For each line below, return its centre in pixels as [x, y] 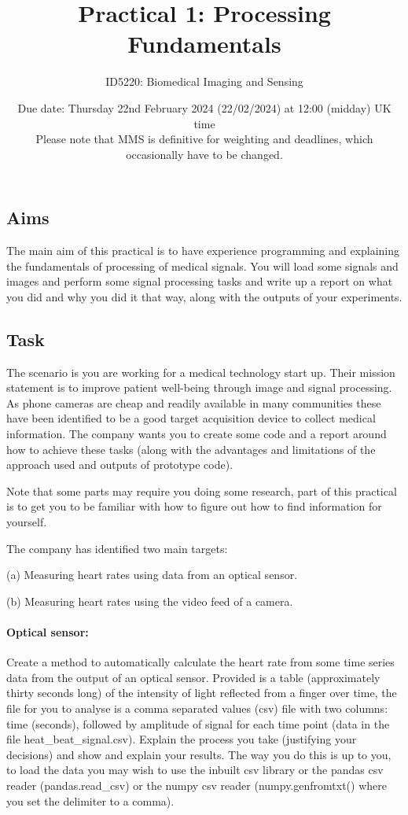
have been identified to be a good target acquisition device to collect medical [191, 418]
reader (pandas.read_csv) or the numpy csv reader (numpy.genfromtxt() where [197, 785]
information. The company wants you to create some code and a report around [197, 434]
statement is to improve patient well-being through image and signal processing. [199, 387]
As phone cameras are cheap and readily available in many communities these [194, 402]
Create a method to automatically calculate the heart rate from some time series [200, 662]
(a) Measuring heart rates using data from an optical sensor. [152, 575]
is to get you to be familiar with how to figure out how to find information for [194, 506]
